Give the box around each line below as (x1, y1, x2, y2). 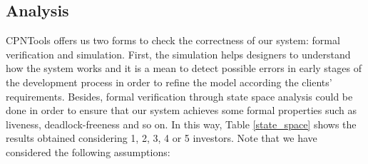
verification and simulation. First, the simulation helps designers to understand (6, 46, 351, 61)
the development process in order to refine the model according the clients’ (6, 74, 332, 89)
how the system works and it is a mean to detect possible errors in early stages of (6, 61, 362, 76)
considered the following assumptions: (6, 144, 170, 159)
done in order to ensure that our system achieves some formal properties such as (6, 103, 357, 118)
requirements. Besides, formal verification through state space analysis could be (6, 88, 353, 103)
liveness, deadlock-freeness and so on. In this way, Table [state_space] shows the (6, 116, 357, 131)
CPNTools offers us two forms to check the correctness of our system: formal (6, 33, 340, 48)
